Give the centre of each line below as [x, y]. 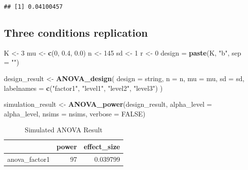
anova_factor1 [29, 159]
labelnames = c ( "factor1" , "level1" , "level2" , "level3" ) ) [83, 88]
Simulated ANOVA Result [64, 130]
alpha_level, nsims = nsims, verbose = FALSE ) [75, 113]
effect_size [102, 146]
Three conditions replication [76, 32]
